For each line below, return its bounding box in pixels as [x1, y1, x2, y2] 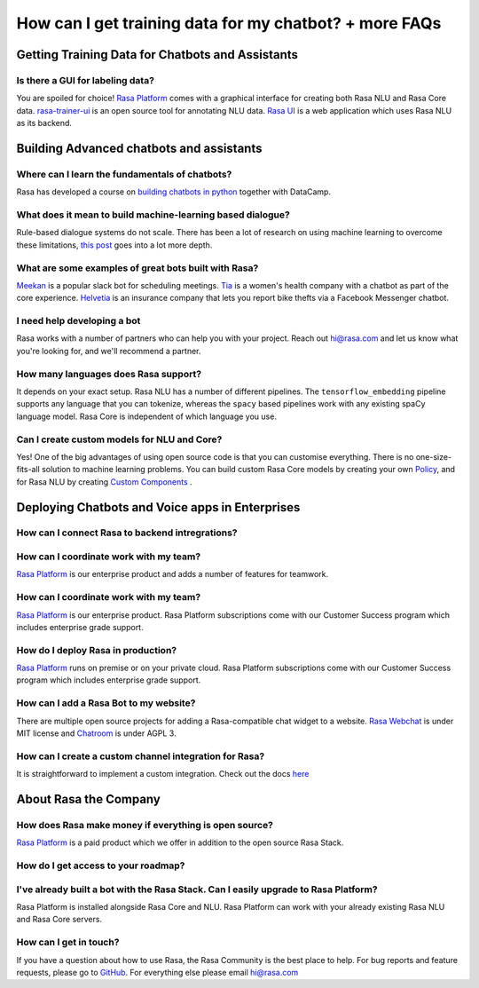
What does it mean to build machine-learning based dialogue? [16, 209, 290, 221]
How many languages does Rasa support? [16, 368, 202, 380]
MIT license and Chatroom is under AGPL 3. [16, 728, 177, 739]
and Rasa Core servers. [16, 914, 102, 925]
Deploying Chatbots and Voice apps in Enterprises [16, 500, 301, 515]
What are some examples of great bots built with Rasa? [16, 262, 259, 274]
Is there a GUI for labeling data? [16, 74, 155, 86]
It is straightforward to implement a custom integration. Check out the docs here [16, 769, 310, 779]
